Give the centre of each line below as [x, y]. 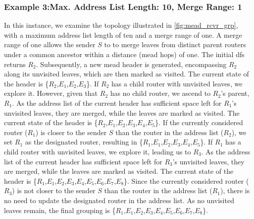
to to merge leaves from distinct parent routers [175, 44]
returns [15, 64]
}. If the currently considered [199, 122]
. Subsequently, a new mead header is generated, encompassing [131, 64]
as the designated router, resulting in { [84, 142]
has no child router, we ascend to [160, 93]
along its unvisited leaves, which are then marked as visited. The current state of [127, 74]
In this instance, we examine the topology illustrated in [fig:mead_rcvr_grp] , [121, 25]
